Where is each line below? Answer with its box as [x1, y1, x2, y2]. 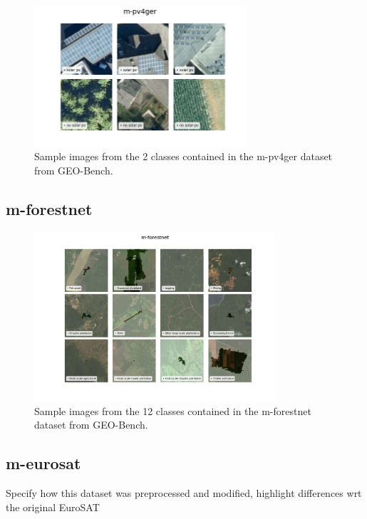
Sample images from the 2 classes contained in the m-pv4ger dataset [34, 149, 333, 164]
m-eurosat [6, 452, 81, 474]
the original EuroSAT [6, 499, 100, 514]
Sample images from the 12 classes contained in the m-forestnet [34, 403, 311, 418]
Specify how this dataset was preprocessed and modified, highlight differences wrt [6, 486, 362, 500]
